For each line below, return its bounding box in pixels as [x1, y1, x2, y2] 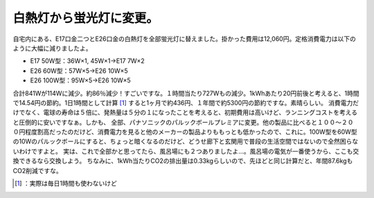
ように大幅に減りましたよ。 [12, 44, 92, 52]
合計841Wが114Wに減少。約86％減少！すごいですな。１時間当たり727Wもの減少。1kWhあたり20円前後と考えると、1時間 [12, 89, 359, 97]
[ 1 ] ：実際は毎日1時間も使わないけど [15, 179, 118, 188]
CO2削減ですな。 [12, 166, 62, 174]
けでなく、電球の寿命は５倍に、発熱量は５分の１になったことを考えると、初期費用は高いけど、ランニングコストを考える [12, 108, 358, 117]
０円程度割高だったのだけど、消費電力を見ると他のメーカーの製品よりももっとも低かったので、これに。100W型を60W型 [12, 128, 357, 136]
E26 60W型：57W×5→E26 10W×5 [30, 66, 128, 75]
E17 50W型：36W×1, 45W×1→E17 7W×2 [30, 57, 145, 65]
